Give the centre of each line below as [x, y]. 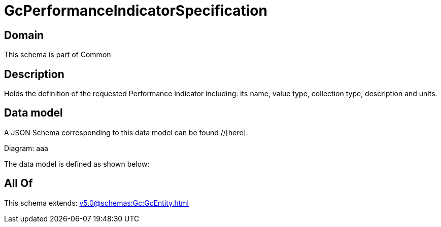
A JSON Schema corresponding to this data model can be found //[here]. [126, 132]
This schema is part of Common [58, 55]
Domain [24, 35]
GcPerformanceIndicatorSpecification [136, 11]
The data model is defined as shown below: [77, 164]
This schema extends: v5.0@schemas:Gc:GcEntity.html [96, 203]
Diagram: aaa [26, 148]
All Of [19, 183]
